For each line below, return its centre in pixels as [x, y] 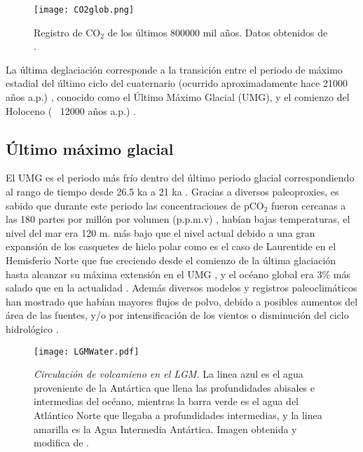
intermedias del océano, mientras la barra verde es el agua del [166, 401]
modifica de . [61, 443]
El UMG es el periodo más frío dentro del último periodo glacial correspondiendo [180, 178]
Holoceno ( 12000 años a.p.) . [71, 110]
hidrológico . [32, 328]
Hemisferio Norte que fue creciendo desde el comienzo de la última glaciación [171, 260]
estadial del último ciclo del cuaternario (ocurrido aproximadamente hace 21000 [177, 83]
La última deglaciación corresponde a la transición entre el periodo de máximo [174, 69]
